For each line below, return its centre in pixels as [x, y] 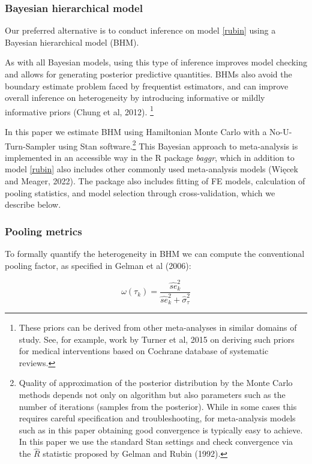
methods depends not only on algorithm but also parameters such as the [152, 395]
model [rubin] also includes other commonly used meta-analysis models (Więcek [151, 169]
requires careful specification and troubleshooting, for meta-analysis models [157, 418]
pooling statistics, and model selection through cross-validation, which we [140, 192]
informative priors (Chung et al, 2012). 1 [79, 110]
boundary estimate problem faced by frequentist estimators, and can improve [147, 86]
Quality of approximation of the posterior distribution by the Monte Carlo [156, 383]
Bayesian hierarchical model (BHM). [72, 42]
